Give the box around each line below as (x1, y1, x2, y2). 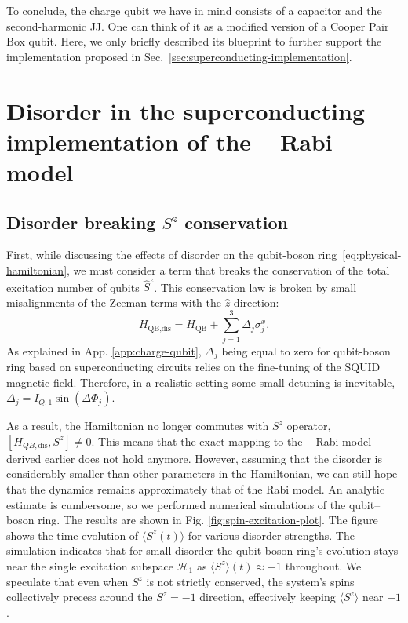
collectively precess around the (6, 588, 153, 605)
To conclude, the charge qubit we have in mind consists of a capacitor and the (6, 2, 382, 18)
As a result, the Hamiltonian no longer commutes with (6, 417, 269, 434)
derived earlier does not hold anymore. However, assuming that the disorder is (6, 450, 382, 466)
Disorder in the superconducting (6, 94, 366, 126)
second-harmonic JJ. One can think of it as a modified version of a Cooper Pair (6, 17, 389, 34)
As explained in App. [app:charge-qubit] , (6, 342, 202, 359)
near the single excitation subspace (6, 557, 173, 574)
